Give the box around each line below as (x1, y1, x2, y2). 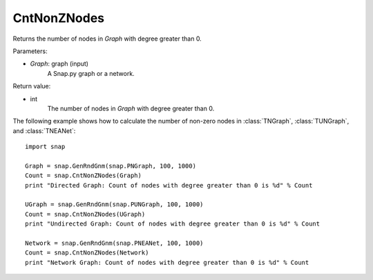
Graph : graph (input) (30, 59, 89, 68)
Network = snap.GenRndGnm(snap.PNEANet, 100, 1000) (25, 239, 204, 247)
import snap (25, 143, 66, 151)
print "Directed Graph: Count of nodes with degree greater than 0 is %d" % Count (25, 181, 313, 189)
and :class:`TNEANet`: (12, 126, 76, 134)
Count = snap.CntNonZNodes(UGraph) (25, 210, 146, 218)
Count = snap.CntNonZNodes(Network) (25, 249, 149, 257)
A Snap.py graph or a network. (47, 69, 135, 77)
